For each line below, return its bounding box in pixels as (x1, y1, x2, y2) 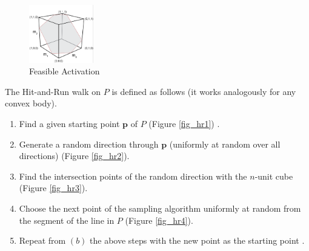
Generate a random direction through (19, 137, 159, 150)
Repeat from (19, 234, 66, 247)
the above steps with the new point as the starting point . (90, 234, 305, 247)
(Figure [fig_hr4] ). (125, 214, 193, 226)
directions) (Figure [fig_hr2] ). (19, 149, 130, 162)
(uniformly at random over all (169, 137, 281, 150)
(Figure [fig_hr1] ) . (148, 117, 220, 130)
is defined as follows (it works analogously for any (111, 85, 296, 97)
